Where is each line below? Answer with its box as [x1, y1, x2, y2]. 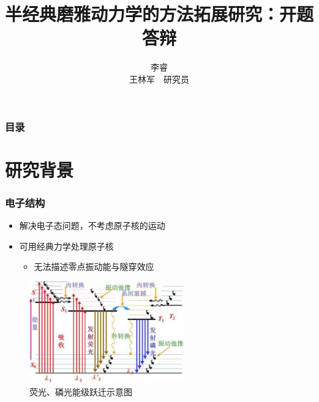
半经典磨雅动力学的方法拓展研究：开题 [5, 1, 314, 26]
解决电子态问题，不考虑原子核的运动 [19, 219, 165, 232]
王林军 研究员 [129, 72, 189, 85]
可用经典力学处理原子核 [19, 239, 114, 252]
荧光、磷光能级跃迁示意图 [29, 385, 132, 398]
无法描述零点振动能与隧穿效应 [34, 260, 154, 273]
